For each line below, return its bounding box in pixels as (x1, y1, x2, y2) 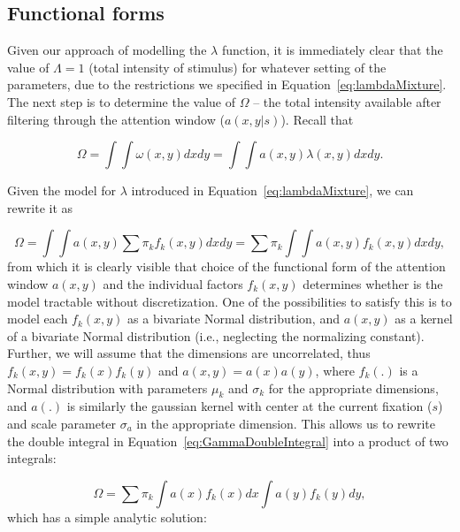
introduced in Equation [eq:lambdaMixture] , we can (131, 181, 414, 200)
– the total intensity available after (253, 92, 441, 110)
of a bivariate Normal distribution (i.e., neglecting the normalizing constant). (7, 326, 425, 345)
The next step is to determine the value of (7, 92, 235, 110)
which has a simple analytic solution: (7, 507, 207, 526)
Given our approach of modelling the (7, 41, 207, 59)
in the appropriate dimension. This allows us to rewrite (136, 414, 435, 432)
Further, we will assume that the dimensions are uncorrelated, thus (7, 344, 371, 362)
